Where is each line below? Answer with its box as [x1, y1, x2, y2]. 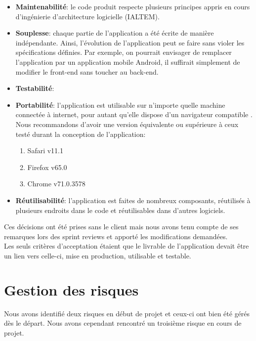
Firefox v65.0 [27, 162, 67, 172]
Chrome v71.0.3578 [27, 178, 85, 189]
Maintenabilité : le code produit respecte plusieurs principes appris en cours [15, 1, 250, 11]
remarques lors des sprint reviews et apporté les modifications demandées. [4, 231, 228, 241]
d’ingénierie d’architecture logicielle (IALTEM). [15, 11, 160, 21]
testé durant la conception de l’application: [15, 128, 146, 139]
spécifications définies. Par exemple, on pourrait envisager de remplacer [15, 47, 232, 57]
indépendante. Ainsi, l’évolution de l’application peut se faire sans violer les [15, 37, 245, 47]
